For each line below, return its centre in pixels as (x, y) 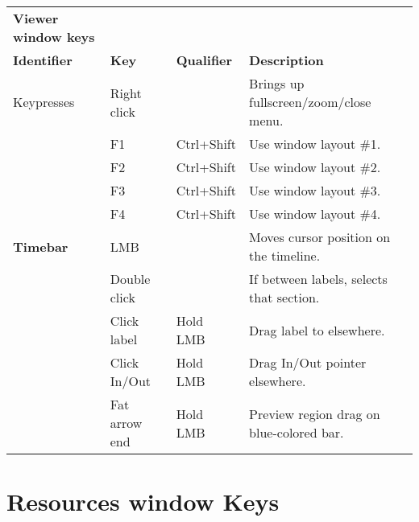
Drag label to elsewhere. (317, 330)
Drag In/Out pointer (308, 362)
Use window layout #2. (315, 167)
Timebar (41, 246)
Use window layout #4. (315, 214)
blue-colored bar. (297, 432)
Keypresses (44, 102)
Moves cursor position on (320, 237)
